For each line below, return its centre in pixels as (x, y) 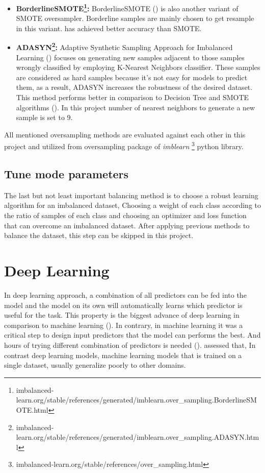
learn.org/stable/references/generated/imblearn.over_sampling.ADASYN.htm (138, 437)
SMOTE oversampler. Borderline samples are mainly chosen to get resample (135, 18)
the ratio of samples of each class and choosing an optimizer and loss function (125, 215)
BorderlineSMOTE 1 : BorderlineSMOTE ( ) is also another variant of (127, 7)
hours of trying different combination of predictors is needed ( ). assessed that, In (130, 345)
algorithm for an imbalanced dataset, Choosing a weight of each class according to (133, 205)
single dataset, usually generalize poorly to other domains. (95, 365)
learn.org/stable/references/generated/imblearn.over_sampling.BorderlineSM (136, 400)
